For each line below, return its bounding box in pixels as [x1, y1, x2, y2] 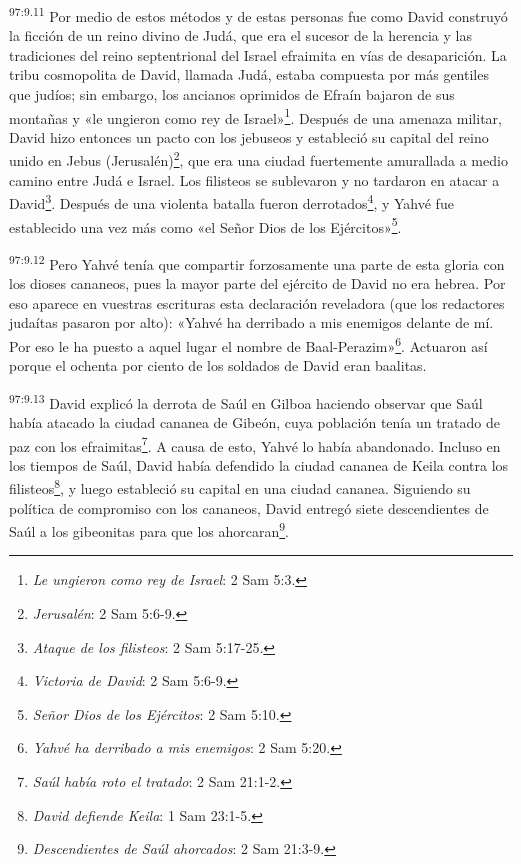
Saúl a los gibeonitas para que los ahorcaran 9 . [9, 518, 290, 541]
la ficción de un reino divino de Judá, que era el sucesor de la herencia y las [9, 25, 472, 46]
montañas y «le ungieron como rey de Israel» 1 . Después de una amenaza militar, [9, 104, 502, 128]
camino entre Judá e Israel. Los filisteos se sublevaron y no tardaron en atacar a [9, 169, 500, 190]
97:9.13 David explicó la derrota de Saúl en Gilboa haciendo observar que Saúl [9, 389, 483, 413]
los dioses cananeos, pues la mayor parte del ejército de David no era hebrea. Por [9, 273, 506, 294]
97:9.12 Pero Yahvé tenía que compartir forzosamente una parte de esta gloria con [9, 250, 505, 274]
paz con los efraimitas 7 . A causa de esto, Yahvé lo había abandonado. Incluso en [9, 432, 501, 456]
